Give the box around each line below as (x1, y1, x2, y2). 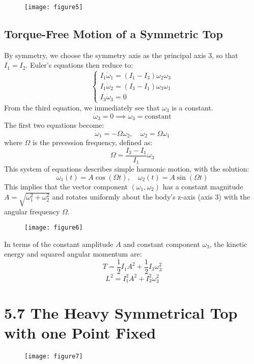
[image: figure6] (24, 224, 83, 232)
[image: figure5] (24, 4, 83, 11)
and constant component (123, 238, 200, 249)
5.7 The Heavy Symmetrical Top (4, 302, 238, 323)
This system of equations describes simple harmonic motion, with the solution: (4, 163, 249, 174)
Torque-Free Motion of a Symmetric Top (4, 26, 223, 42)
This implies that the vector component (4, 181, 128, 191)
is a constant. (172, 102, 213, 113)
